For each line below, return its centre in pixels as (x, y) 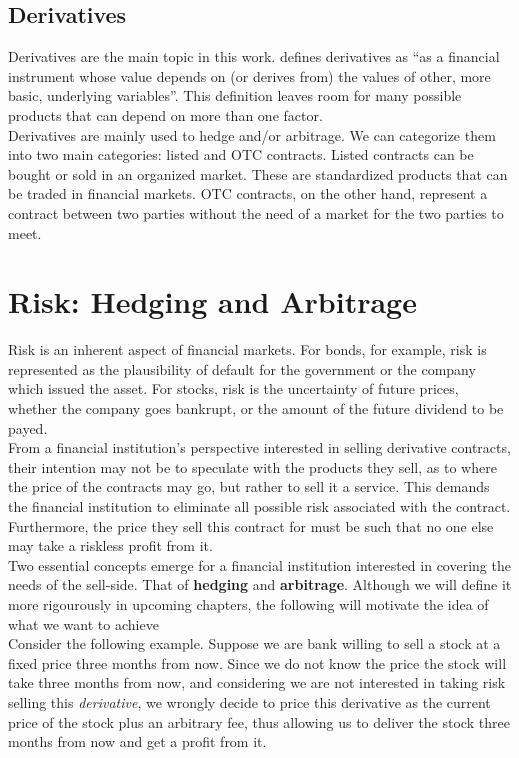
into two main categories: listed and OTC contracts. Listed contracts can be (241, 154)
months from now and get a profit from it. (137, 741)
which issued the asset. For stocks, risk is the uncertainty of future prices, (233, 388)
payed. (28, 427)
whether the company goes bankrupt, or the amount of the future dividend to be (256, 408)
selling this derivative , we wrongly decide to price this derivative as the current (249, 701)
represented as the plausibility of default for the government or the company (242, 368)
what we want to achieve (83, 623)
